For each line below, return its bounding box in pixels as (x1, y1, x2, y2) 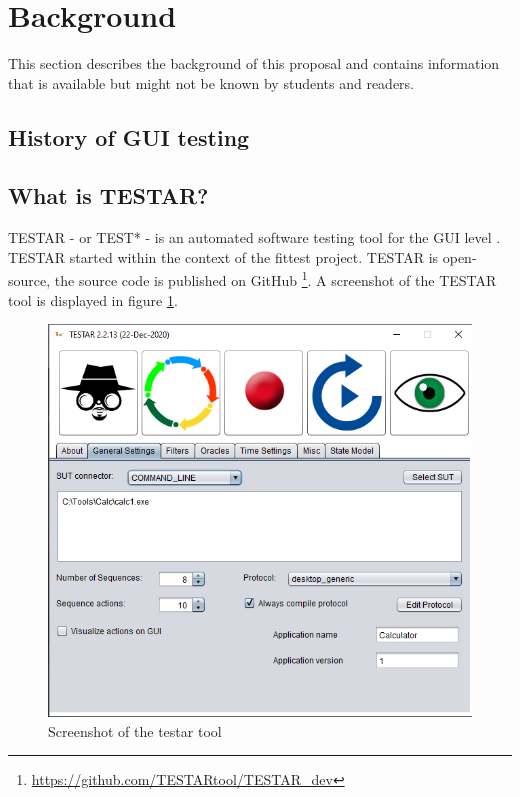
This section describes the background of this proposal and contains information (8, 53, 500, 74)
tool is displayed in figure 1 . (8, 289, 178, 310)
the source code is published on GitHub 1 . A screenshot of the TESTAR (54, 267, 497, 291)
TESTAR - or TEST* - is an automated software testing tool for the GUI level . (8, 227, 501, 248)
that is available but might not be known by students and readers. (8, 72, 415, 93)
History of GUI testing (8, 121, 250, 152)
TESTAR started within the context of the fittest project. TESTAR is (8, 246, 439, 267)
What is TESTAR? (8, 180, 209, 211)
